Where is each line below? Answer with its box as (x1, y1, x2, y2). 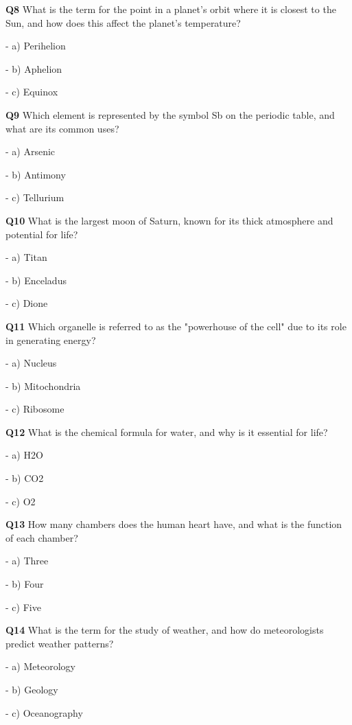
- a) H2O (5, 448, 43, 462)
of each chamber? (5, 530, 78, 544)
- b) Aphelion (5, 61, 62, 76)
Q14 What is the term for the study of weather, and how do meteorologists (5, 623, 324, 637)
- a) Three (5, 553, 49, 568)
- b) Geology (5, 682, 58, 696)
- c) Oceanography (5, 705, 83, 720)
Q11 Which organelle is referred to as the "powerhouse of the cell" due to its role (5, 319, 347, 333)
